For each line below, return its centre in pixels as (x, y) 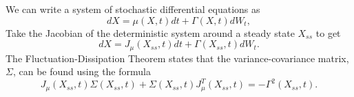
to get (328, 32)
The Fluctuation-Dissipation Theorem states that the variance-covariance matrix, (177, 58)
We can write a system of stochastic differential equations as (133, 9)
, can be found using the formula (82, 71)
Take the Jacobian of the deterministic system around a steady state (150, 32)
